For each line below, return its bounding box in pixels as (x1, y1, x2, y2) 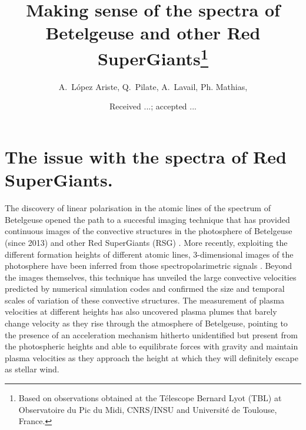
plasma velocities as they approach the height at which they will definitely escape (5, 351, 298, 364)
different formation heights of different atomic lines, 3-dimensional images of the (5, 248, 294, 260)
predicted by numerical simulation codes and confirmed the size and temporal (5, 282, 285, 295)
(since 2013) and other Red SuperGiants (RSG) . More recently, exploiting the (5, 236, 288, 248)
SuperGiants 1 (97, 44, 209, 70)
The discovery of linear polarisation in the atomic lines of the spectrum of (5, 202, 271, 214)
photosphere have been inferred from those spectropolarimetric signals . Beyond (5, 259, 292, 272)
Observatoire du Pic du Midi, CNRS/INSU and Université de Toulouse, (18, 403, 277, 415)
